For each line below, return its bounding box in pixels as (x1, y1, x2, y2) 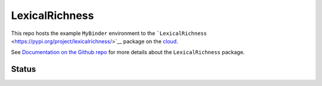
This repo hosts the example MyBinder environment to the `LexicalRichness (11, 30, 207, 37)
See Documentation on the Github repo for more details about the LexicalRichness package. (11, 49, 245, 56)
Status (11, 64, 36, 74)
